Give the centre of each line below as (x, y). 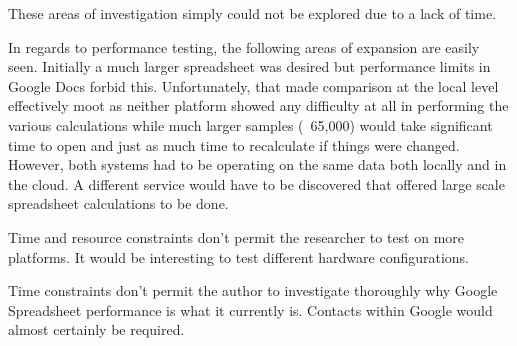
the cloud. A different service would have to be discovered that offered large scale (256, 183)
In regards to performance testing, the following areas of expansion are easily (244, 46)
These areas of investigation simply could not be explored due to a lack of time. (252, 13)
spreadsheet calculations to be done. (118, 203)
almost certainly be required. (96, 329)
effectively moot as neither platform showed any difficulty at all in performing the (258, 105)
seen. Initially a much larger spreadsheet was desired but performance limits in (249, 66)
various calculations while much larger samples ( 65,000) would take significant (250, 124)
